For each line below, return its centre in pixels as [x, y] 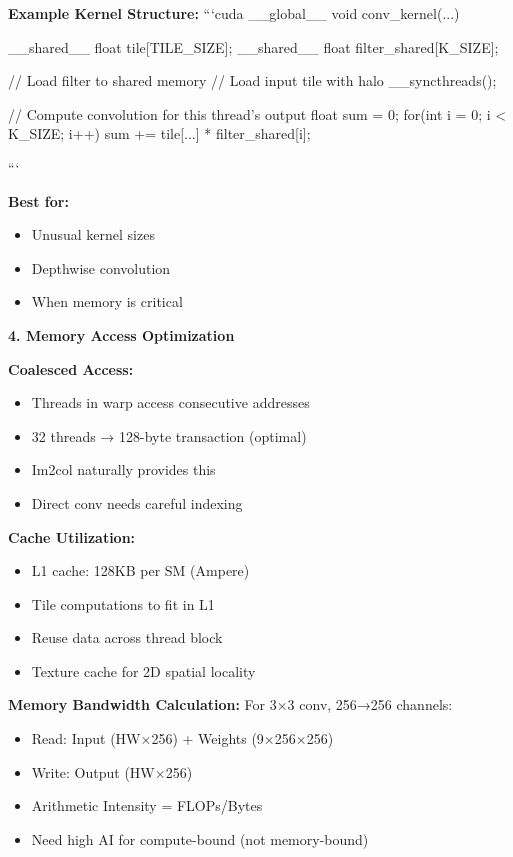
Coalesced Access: [71, 368]
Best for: [38, 200]
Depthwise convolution [101, 267]
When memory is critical [107, 301]
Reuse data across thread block [127, 637]
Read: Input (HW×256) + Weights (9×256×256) [182, 738]
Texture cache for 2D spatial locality [143, 670]
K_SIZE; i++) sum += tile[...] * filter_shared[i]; [159, 133]
